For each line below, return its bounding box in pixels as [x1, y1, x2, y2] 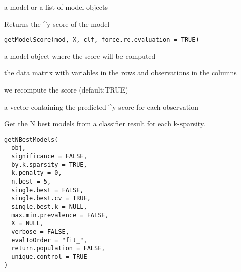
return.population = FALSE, [11, 245, 105, 252]
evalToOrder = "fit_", [11, 236, 87, 244]
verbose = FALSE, [11, 228, 69, 236]
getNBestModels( [4, 136, 58, 143]
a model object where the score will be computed [4, 50, 156, 61]
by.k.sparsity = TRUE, [11, 161, 87, 168]
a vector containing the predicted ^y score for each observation [4, 101, 198, 112]
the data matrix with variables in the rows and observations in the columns [4, 67, 237, 78]
